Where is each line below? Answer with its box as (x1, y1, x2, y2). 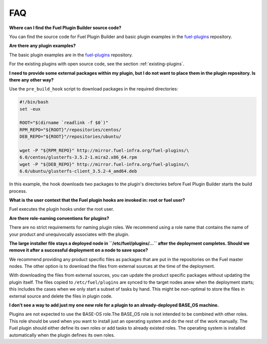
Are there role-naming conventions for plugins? (9, 215, 109, 221)
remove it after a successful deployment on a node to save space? (9, 247, 148, 253)
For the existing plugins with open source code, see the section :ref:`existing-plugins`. (9, 61, 185, 67)
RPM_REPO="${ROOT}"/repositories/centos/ (19, 127, 122, 132)
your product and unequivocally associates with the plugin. (9, 231, 130, 237)
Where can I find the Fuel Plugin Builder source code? (9, 25, 122, 31)
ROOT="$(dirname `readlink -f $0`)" (19, 120, 109, 126)
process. (9, 188, 27, 194)
